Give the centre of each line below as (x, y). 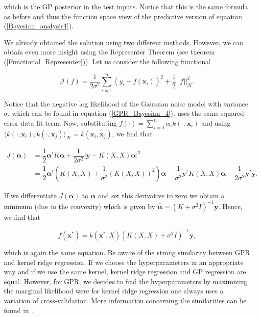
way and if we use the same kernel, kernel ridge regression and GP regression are (125, 272)
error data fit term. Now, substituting (60, 122)
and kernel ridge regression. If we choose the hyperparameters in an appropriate (124, 262)
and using (216, 122)
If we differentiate (30, 195)
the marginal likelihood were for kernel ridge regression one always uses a (114, 291)
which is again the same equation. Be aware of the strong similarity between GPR (127, 252)
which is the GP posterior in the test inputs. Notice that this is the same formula (126, 6)
